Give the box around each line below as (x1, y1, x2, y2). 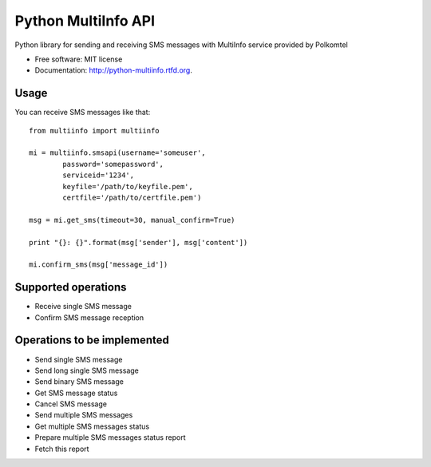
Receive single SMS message (34, 302, 132, 311)
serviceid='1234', (62, 171, 135, 180)
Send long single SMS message (34, 366, 139, 375)
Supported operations (14, 280, 127, 295)
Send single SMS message (34, 354, 123, 364)
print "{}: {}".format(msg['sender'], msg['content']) (29, 238, 248, 247)
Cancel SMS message (34, 399, 108, 409)
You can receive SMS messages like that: (14, 108, 151, 117)
